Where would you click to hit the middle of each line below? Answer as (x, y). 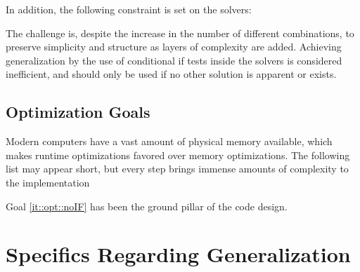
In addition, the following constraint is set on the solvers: (129, 9)
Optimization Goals (78, 112)
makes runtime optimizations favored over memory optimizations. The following (178, 155)
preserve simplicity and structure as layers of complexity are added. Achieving (174, 47)
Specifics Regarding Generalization (178, 254)
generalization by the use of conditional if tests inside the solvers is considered (174, 60)
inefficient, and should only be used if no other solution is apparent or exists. (171, 74)
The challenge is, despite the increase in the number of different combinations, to (180, 33)
